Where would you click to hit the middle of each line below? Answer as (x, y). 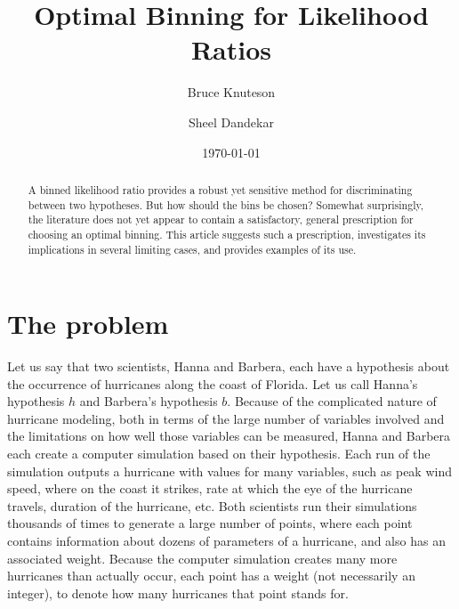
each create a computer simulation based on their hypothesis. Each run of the (219, 454)
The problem (88, 324)
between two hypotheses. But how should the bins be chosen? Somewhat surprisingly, (226, 204)
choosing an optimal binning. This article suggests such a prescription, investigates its (227, 234)
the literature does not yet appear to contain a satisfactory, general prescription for (221, 219)
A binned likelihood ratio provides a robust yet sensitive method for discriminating (220, 189)
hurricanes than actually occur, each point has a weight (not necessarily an (211, 576)
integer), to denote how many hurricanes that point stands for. (178, 593)
